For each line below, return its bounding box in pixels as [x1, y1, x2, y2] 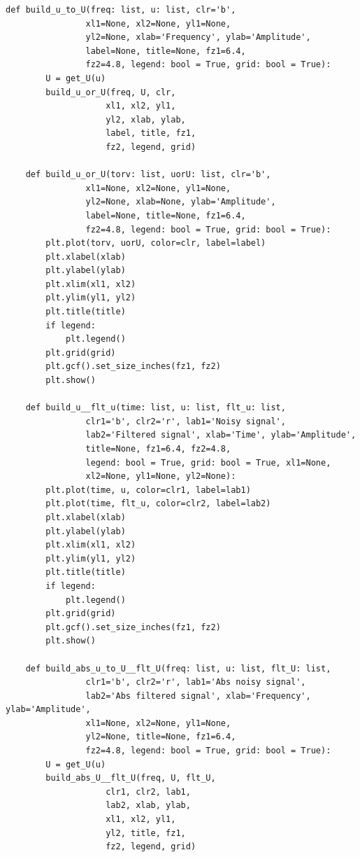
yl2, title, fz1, [106, 828, 186, 838]
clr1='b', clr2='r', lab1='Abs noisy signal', [85, 677, 306, 688]
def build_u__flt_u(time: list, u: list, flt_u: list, [25, 403, 286, 413]
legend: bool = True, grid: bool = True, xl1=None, [85, 457, 331, 468]
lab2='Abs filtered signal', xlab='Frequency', [85, 690, 311, 701]
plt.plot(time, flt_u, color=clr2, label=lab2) [45, 499, 271, 509]
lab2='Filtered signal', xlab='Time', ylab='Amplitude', [85, 430, 357, 440]
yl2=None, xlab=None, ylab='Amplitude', [85, 197, 276, 207]
